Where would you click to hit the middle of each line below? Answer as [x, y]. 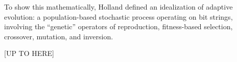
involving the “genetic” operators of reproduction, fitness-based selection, [118, 26]
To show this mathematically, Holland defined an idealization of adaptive [118, 7]
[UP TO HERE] [29, 53]
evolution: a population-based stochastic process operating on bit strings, [118, 16]
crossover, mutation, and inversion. [59, 36]
